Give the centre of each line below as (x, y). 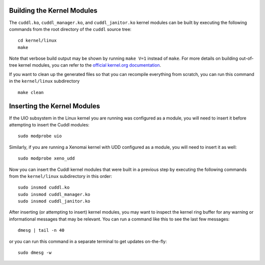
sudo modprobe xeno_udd (46, 158)
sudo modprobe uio (40, 136)
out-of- (246, 58)
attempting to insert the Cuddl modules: (49, 124)
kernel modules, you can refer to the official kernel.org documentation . (90, 65)
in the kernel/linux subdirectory (44, 81)
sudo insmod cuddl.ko (44, 188)
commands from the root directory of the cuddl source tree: (70, 29)
